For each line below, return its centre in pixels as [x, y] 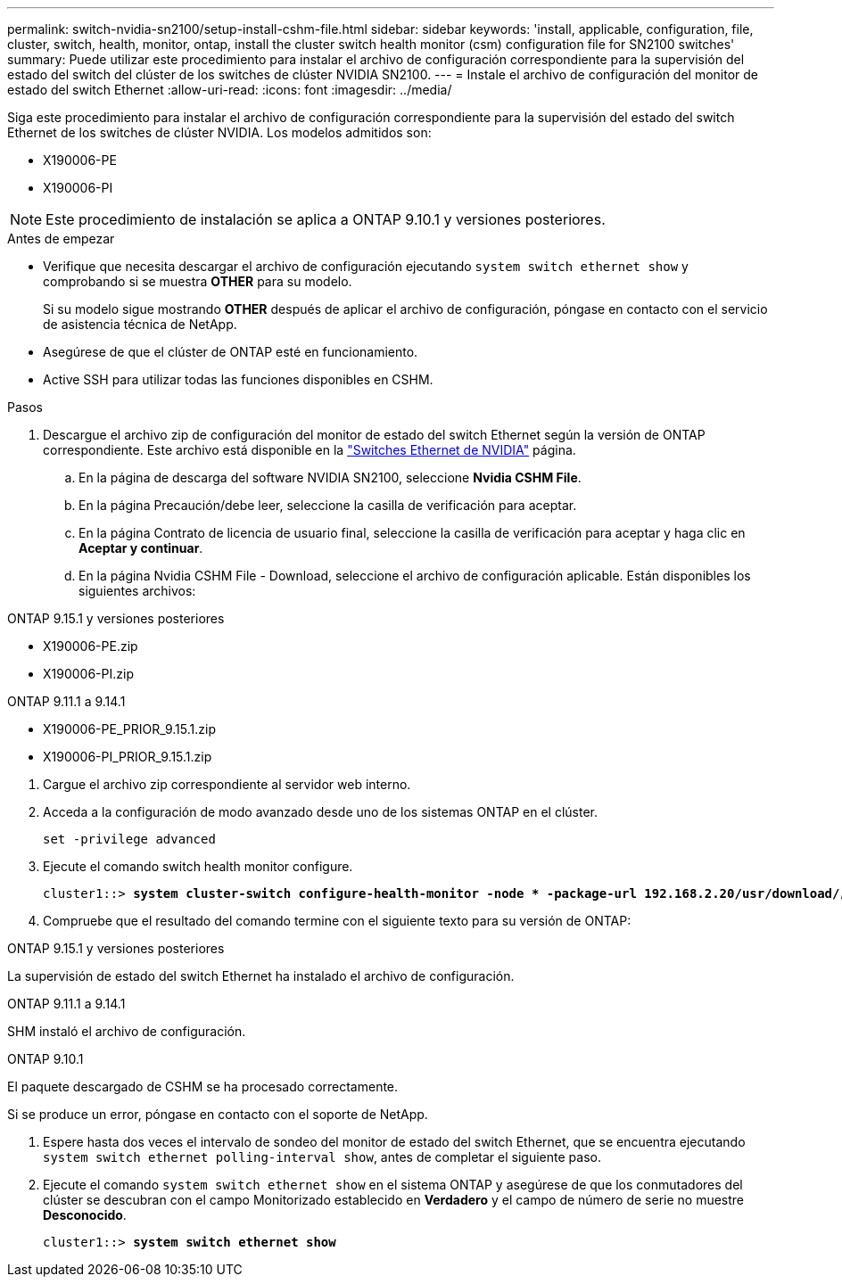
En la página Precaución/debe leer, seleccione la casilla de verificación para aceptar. [328, 505]
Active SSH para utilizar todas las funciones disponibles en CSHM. [238, 379]
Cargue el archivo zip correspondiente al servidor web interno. [227, 784]
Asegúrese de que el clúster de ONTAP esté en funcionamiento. [231, 352]
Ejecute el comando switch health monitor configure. [198, 866]
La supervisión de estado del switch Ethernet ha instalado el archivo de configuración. [261, 976]
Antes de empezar [61, 239]
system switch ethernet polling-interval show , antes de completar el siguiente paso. [322, 1157]
